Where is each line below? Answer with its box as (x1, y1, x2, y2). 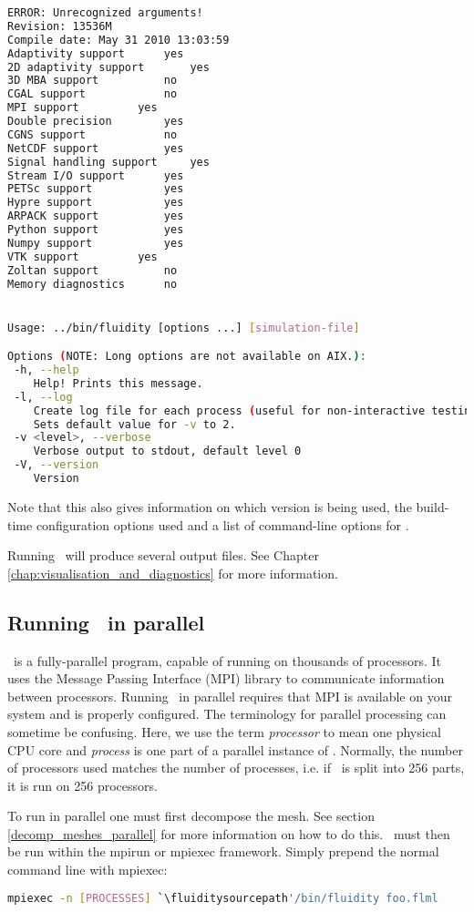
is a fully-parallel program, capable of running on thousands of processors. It (13, 651, 441, 670)
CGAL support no (7, 87, 178, 101)
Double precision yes (7, 115, 184, 128)
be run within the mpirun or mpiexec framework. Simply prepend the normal (7, 842, 439, 861)
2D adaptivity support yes (7, 60, 210, 74)
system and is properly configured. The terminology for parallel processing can (7, 704, 447, 723)
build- (416, 497, 449, 516)
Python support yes (7, 223, 184, 236)
